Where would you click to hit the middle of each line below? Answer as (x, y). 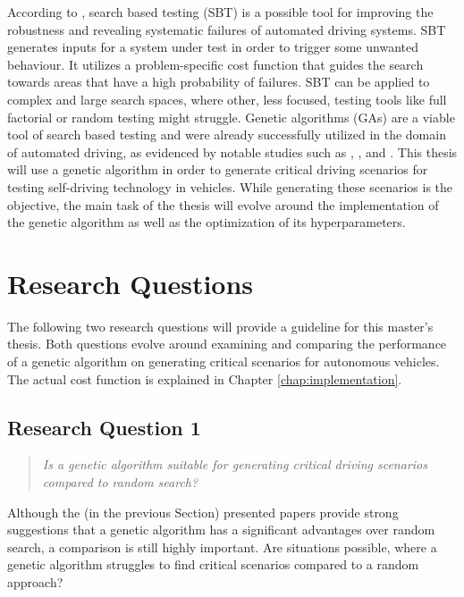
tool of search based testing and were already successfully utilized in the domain (227, 135)
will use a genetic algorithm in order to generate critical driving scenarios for (218, 169)
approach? (35, 581)
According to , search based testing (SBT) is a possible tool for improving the (220, 12)
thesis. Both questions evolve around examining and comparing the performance (227, 344)
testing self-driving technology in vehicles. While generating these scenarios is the (230, 186)
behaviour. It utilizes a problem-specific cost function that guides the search (215, 64)
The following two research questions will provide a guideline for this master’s (220, 326)
